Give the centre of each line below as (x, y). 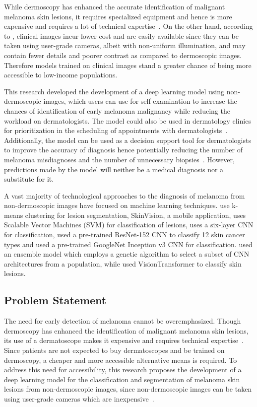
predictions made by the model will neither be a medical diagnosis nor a (114, 169)
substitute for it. (29, 179)
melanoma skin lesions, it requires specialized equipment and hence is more (118, 16)
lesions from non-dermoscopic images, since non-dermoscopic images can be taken (128, 389)
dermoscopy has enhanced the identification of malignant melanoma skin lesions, (126, 330)
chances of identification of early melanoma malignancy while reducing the (117, 110)
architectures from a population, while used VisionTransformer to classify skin (123, 263)
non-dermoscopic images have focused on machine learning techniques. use (117, 205)
